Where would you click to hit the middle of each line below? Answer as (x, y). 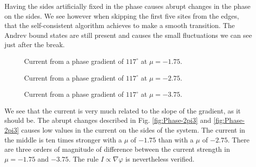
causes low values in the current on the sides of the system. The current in (133, 129)
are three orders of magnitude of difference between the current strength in (117, 149)
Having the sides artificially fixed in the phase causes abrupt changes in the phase (128, 6)
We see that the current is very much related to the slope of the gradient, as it (123, 110)
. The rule (84, 158)
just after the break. (35, 44)
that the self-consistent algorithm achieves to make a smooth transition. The (120, 25)
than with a (176, 139)
